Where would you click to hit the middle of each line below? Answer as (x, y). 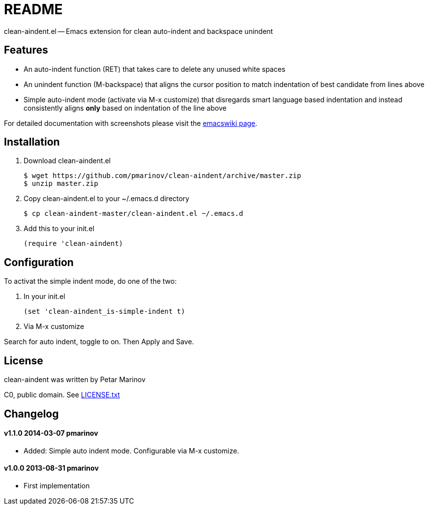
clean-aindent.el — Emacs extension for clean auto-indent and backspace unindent (139, 31)
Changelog (31, 414)
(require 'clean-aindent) (73, 244)
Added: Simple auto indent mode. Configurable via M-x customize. (131, 450)
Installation (32, 142)
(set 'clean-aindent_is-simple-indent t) (104, 312)
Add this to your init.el (59, 229)
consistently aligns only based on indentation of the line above (125, 108)
